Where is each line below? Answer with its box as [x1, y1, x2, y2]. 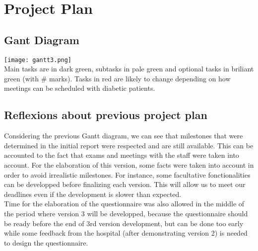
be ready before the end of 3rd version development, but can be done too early [4, 218, 244, 228]
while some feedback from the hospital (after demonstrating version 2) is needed [4, 228, 248, 238]
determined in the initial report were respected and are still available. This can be [4, 140, 254, 150]
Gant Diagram [4, 32, 79, 47]
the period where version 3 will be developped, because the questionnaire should [4, 208, 248, 218]
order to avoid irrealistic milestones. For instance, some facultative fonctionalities [4, 169, 251, 180]
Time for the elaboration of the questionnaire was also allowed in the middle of [4, 198, 245, 209]
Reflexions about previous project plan [4, 107, 207, 123]
